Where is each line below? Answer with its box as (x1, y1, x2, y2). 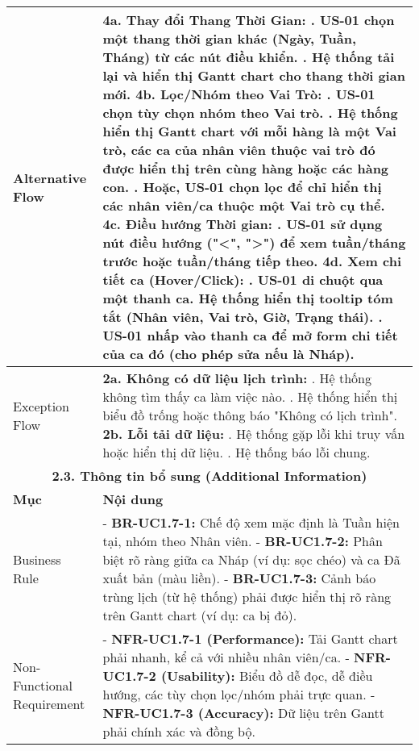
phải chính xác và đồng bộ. (102, 722, 255, 741)
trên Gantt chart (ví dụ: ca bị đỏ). (102, 606, 297, 624)
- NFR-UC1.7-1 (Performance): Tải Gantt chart (102, 629, 398, 648)
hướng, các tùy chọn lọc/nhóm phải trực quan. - (102, 685, 375, 703)
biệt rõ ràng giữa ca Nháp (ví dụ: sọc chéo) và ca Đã (102, 550, 400, 569)
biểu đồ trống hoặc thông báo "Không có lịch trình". (102, 406, 397, 424)
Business (13, 550, 61, 569)
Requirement (13, 694, 85, 713)
